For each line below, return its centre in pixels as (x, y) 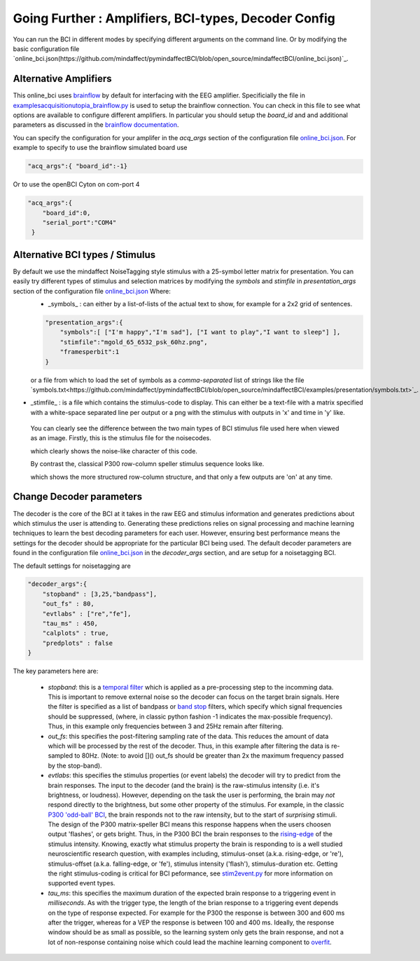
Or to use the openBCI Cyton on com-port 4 (76, 184)
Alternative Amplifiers (62, 79)
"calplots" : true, (76, 633)
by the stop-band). (75, 765)
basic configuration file (46, 48)
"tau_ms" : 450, (70, 623)
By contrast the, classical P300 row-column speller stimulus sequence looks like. (147, 464)
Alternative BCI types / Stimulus (84, 255)
